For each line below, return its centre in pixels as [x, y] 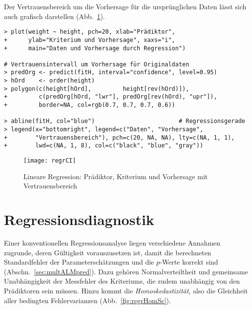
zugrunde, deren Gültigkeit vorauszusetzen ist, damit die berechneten [108, 252]
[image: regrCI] [50, 161]
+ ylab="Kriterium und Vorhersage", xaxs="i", [90, 40]
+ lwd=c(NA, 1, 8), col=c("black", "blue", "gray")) [104, 146]
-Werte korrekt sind [189, 262]
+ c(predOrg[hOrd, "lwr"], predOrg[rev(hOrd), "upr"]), [111, 97]
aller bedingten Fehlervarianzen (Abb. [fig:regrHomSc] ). [87, 300]
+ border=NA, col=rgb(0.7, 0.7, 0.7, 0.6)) [90, 105]
